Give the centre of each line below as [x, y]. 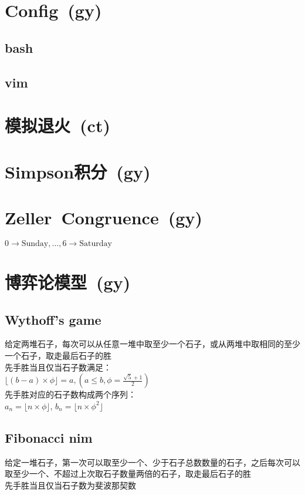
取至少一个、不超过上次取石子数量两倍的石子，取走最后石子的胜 [128, 474]
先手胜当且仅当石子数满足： [58, 367]
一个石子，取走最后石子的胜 [58, 355]
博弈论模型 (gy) [68, 282]
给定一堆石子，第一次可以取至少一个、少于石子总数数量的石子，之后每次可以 [152, 462]
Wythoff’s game [53, 319]
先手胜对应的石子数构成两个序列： [70, 394]
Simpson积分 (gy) [78, 171]
